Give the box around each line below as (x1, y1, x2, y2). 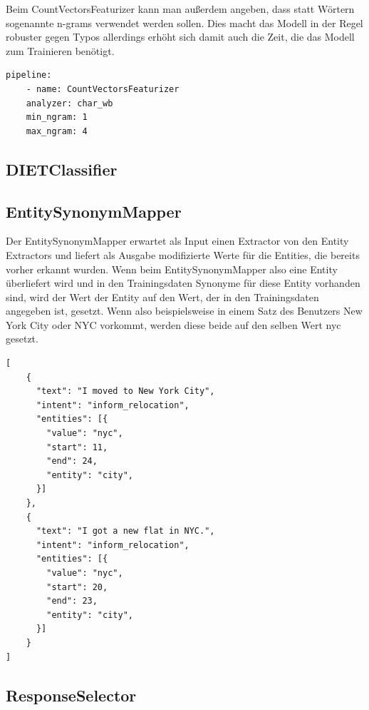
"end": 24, (46, 456, 98, 467)
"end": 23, (46, 596, 98, 607)
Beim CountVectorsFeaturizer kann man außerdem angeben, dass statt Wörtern (6, 1, 355, 16)
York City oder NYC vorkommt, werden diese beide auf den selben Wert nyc (6, 317, 341, 332)
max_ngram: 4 (26, 126, 88, 136)
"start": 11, (46, 442, 108, 452)
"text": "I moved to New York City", (36, 386, 215, 397)
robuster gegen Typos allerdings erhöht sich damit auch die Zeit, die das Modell (6, 29, 355, 44)
